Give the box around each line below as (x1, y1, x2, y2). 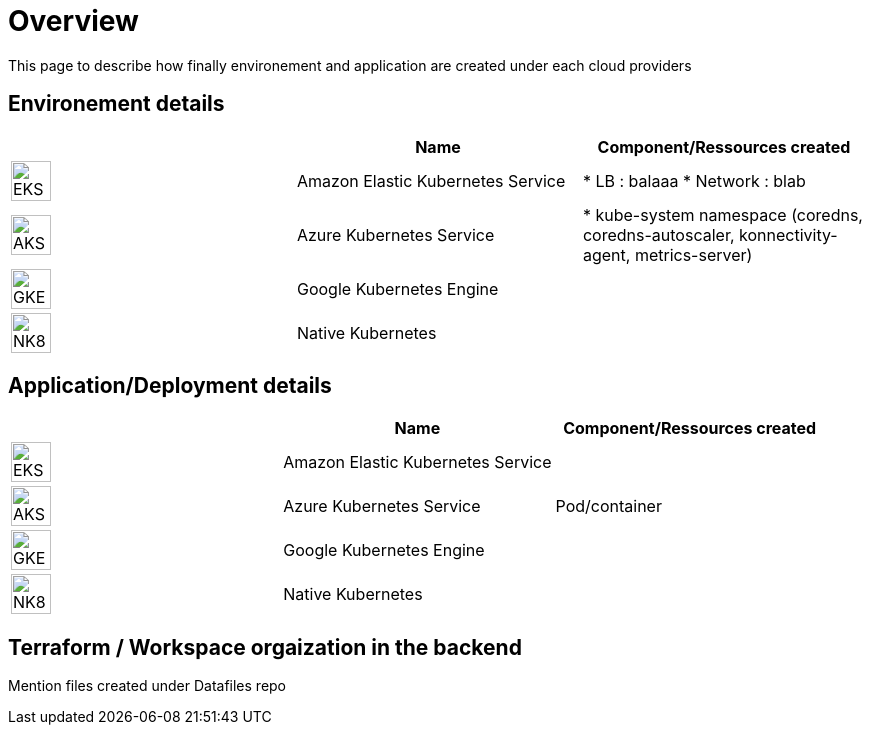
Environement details (8, 91, 225, 117)
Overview (8, 4, 139, 38)
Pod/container (555, 496, 662, 517)
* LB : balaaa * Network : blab (582, 170, 806, 191)
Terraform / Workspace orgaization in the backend (8, 634, 522, 660)
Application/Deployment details (8, 373, 332, 399)
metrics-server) (634, 244, 753, 265)
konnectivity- (739, 224, 838, 245)
